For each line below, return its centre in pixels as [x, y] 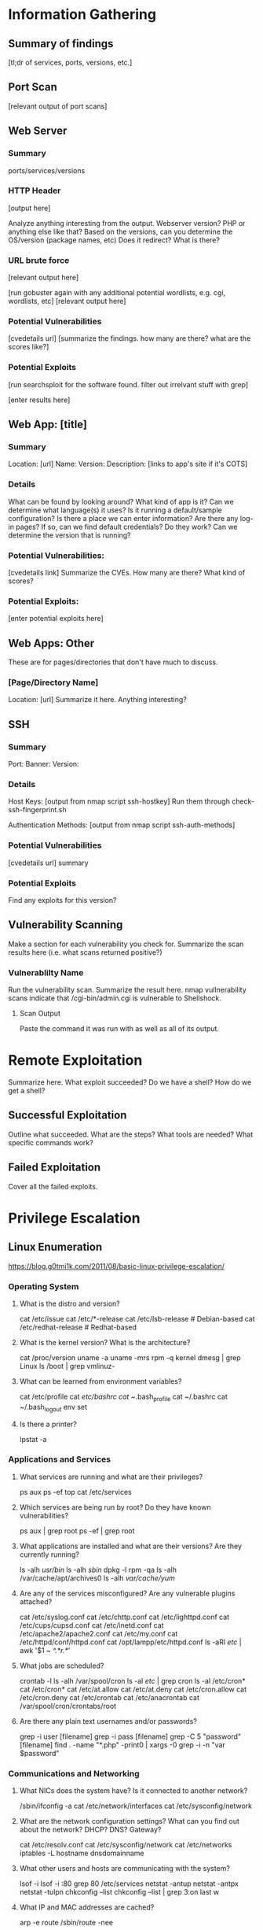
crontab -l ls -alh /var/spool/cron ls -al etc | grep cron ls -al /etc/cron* [132, 1680]
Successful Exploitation [68, 1115]
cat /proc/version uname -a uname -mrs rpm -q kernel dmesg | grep [130, 1357]
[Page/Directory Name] [53, 682]
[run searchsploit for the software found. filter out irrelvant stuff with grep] [128, 384]
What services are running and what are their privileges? [111, 1477]
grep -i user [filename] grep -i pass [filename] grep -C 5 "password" [130, 1736]
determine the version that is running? [69, 535]
